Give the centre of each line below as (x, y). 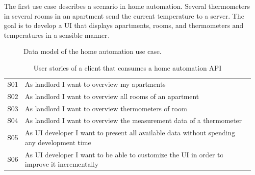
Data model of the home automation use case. (93, 51)
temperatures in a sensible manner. (57, 35)
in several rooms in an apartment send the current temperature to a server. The (124, 15)
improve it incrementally (62, 164)
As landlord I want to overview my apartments (95, 84)
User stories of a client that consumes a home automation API (127, 67)
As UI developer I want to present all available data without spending (130, 133)
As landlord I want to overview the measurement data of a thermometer (133, 120)
